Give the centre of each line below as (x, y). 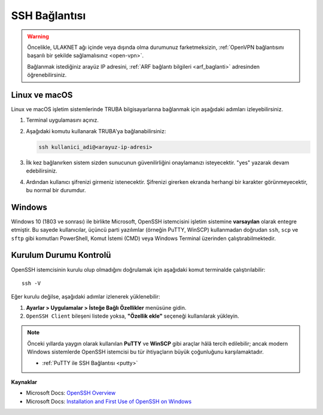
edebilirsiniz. (42, 171)
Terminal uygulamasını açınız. (62, 120)
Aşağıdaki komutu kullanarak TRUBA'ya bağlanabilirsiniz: (96, 131)
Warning (38, 36)
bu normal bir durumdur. (56, 190)
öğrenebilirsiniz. (47, 75)
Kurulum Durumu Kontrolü (61, 255)
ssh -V (31, 283)
